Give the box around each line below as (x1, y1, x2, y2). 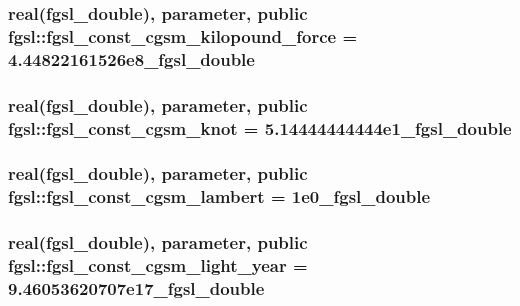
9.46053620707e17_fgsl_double (8, 275, 265, 300)
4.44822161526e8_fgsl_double (8, 46, 255, 71)
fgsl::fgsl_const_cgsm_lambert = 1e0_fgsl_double (8, 184, 431, 209)
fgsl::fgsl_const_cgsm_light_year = (8, 253, 308, 278)
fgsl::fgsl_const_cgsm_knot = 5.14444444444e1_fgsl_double (8, 115, 512, 140)
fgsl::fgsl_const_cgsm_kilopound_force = (8, 23, 358, 48)
